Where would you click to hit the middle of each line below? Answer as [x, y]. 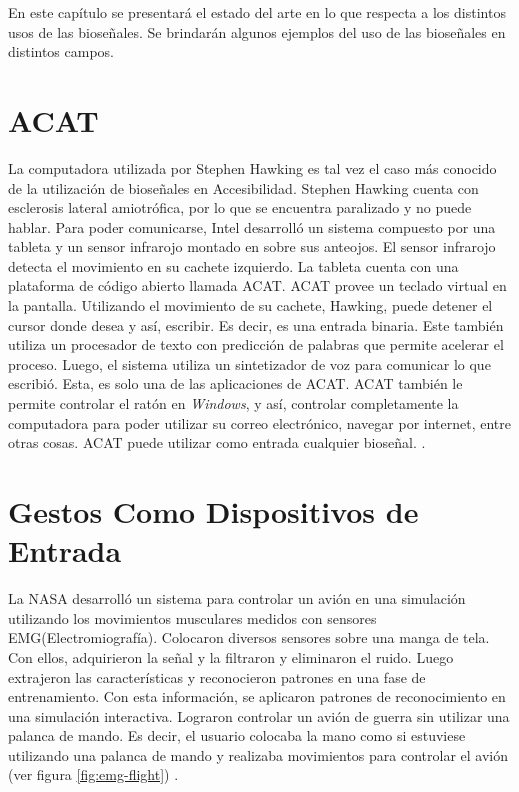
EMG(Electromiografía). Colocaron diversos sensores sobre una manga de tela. [249, 637]
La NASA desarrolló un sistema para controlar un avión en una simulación [237, 598]
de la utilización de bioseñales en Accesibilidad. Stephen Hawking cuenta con [243, 187]
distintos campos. [61, 51]
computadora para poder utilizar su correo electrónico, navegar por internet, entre [259, 422]
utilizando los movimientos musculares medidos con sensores [192, 617]
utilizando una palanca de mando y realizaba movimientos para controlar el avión [258, 754]
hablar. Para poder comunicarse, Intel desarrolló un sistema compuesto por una [252, 226]
